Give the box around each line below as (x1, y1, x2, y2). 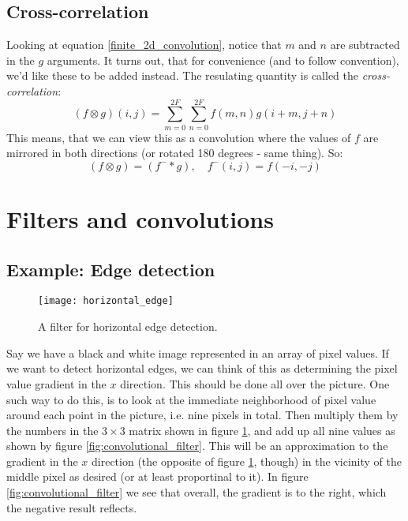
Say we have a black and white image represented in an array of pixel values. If (6, 344, 389, 361)
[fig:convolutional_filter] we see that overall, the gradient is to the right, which (6, 484, 387, 500)
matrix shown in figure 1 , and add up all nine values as (129, 422, 395, 438)
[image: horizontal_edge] (38, 295, 174, 307)
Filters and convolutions (6, 203, 274, 235)
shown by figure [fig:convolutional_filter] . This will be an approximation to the (6, 437, 388, 454)
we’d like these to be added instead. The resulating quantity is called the (6, 67, 358, 84)
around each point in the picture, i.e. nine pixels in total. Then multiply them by (6, 407, 399, 423)
